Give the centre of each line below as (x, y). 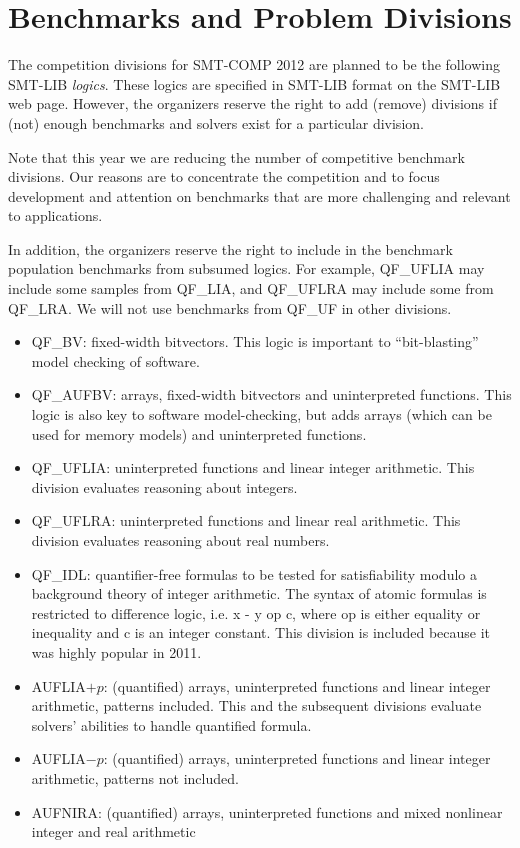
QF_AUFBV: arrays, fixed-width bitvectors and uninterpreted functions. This (271, 394)
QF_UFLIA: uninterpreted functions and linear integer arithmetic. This (253, 467)
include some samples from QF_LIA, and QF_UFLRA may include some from (251, 288)
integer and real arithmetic (113, 831)
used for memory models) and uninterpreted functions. (199, 433)
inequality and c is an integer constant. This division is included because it (261, 632)
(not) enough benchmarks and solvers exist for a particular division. (216, 122)
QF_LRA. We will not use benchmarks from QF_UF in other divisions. (230, 307)
